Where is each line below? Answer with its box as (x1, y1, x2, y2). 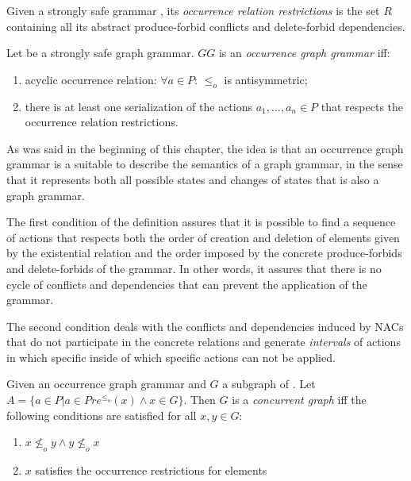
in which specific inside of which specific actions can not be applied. (6, 348, 336, 365)
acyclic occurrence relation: (25, 71, 157, 87)
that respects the (321, 98, 404, 114)
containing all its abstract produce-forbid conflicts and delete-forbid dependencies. (6, 17, 405, 34)
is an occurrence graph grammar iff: (218, 44, 390, 61)
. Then (183, 391, 216, 408)
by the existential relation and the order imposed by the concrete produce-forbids (6, 244, 402, 261)
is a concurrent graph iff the (232, 391, 367, 408)
